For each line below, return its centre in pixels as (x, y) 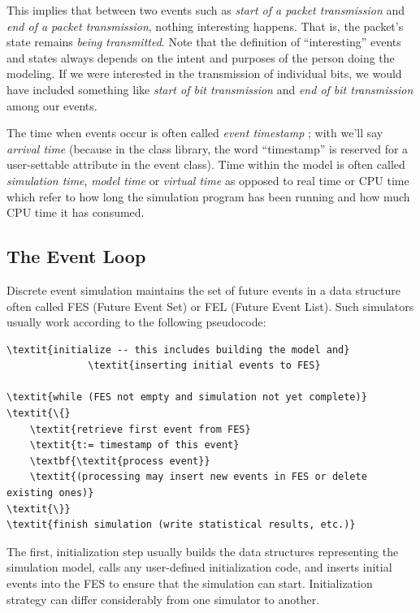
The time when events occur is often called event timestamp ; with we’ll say (195, 133)
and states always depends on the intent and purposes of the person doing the (201, 57)
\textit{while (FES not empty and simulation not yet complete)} (187, 397)
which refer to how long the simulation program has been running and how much (208, 196)
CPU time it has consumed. (76, 212)
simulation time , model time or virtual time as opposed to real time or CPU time (208, 180)
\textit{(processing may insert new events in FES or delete (198, 477)
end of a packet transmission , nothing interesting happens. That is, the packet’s (205, 26)
